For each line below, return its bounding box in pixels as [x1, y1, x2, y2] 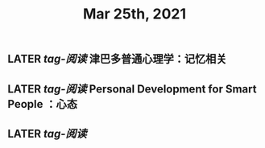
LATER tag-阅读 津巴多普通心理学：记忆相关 [7, 52, 227, 66]
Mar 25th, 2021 [82, 5, 187, 23]
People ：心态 [7, 97, 78, 111]
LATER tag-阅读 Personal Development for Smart [7, 82, 257, 96]
